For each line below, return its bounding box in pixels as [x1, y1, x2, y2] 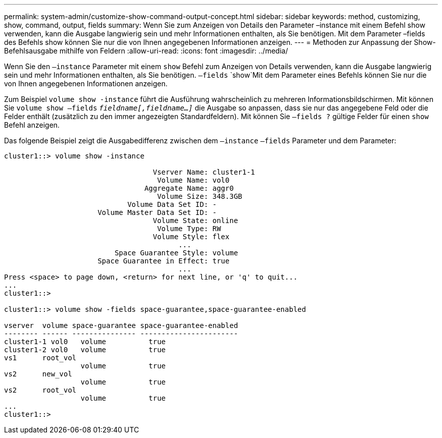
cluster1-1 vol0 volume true [4, 338, 166, 346]
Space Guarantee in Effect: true [97, 257, 230, 265]
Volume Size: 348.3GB [157, 192, 243, 200]
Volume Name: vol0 [157, 176, 230, 184]
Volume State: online [153, 216, 238, 225]
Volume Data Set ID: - [127, 200, 217, 208]
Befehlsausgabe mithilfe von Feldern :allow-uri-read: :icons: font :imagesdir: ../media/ [4, 46, 288, 55]
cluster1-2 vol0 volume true [4, 346, 166, 354]
